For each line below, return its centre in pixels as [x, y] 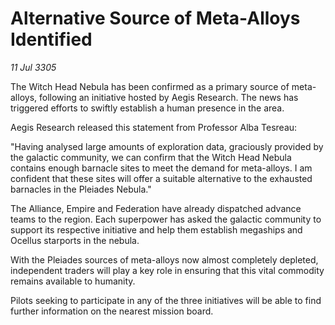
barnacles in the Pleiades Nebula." [81, 189]
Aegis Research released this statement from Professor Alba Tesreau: [154, 127]
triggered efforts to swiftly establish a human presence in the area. [147, 108]
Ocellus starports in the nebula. [75, 240]
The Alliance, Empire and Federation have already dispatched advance [156, 208]
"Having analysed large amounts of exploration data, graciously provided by [167, 146]
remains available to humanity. [73, 281]
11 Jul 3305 [33, 67]
